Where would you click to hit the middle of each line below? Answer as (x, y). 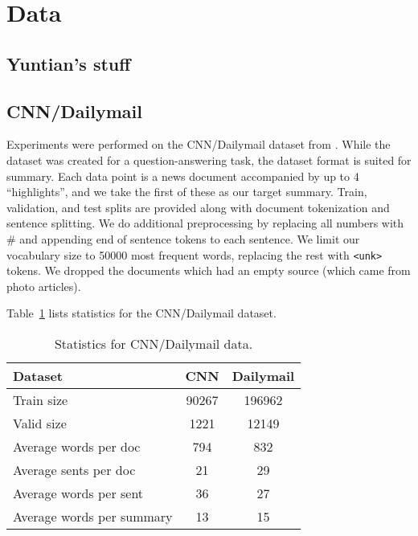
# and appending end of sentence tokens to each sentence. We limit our (183, 238)
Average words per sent (78, 493)
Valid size (40, 423)
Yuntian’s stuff (69, 63)
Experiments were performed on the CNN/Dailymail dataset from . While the (199, 144)
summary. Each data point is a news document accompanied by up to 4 (183, 176)
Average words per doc (77, 446)
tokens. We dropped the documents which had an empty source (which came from (209, 270)
